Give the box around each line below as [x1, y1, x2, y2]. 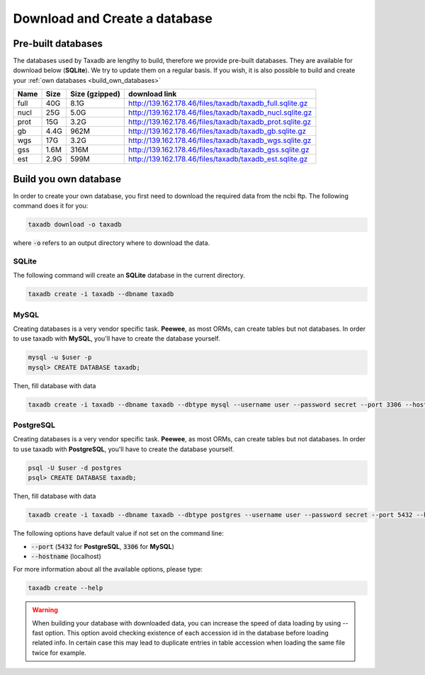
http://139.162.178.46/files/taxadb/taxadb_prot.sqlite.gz [128, 117, 312, 127]
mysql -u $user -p [28, 353, 92, 361]
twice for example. [32, 648, 86, 657]
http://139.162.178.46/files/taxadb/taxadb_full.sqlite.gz [128, 98, 308, 108]
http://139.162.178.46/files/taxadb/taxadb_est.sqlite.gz [128, 154, 308, 164]
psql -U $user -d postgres [28, 464, 122, 472]
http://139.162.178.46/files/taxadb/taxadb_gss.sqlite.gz [128, 145, 310, 155]
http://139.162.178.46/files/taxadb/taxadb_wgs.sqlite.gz [128, 135, 312, 145]
